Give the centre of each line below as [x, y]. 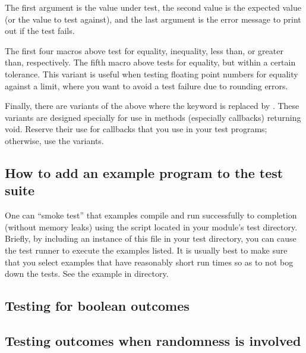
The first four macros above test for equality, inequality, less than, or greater [144, 50]
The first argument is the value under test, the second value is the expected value [153, 7]
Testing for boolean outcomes [97, 306]
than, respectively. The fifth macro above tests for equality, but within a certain [150, 62]
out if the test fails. [40, 31]
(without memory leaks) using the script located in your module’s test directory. [151, 227]
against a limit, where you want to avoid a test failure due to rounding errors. [146, 85]
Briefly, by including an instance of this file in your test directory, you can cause [151, 238]
